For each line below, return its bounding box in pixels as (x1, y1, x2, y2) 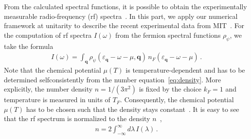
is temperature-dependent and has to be (125, 65, 245, 75)
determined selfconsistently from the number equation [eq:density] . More (4, 74, 221, 84)
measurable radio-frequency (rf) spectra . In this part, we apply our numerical (4, 11, 238, 21)
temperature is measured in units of (4, 94, 110, 105)
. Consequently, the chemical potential (120, 94, 234, 105)
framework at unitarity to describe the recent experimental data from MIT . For (4, 20, 245, 31)
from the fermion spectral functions (115, 30, 221, 40)
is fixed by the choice (139, 84, 202, 94)
